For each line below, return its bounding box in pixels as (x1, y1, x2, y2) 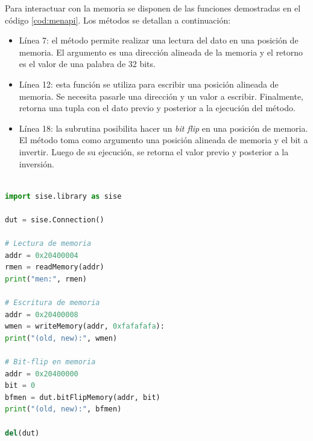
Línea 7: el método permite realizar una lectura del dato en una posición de (19, 34, 299, 47)
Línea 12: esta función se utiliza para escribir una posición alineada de (19, 77, 279, 90)
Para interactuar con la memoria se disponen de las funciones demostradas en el (5, 2, 301, 14)
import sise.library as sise (5, 192, 122, 201)
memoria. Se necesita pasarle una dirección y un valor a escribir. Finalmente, (19, 89, 303, 102)
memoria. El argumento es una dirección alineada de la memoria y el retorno (19, 45, 303, 58)
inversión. (19, 157, 54, 170)
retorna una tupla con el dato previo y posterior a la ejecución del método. (19, 101, 296, 114)
